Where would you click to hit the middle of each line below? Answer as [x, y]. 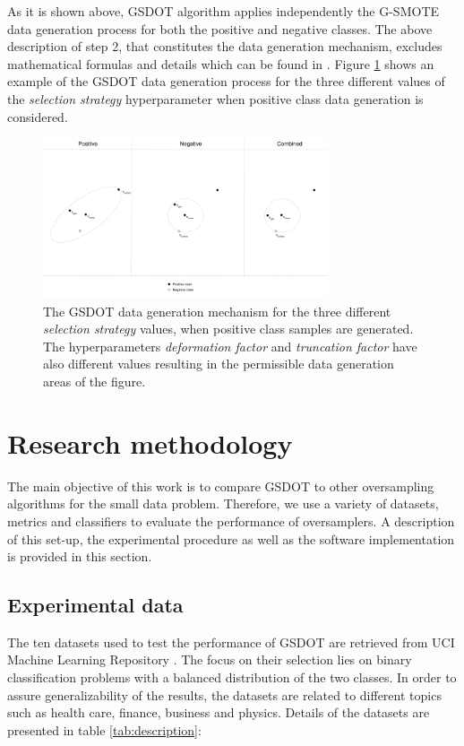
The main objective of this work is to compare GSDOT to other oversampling [221, 486]
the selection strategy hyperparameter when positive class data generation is [215, 98]
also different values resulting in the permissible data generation [219, 364]
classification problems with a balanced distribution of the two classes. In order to [232, 677]
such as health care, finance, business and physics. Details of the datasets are [219, 712]
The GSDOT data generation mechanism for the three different [217, 311]
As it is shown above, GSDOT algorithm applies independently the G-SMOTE [223, 11]
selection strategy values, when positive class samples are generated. [228, 329]
